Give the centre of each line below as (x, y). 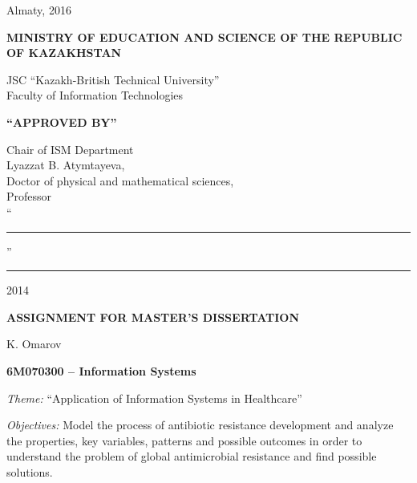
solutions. (30, 471)
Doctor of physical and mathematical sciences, (120, 180)
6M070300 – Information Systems (101, 370)
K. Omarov (34, 344)
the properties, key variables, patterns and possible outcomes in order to (184, 440)
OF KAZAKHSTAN (64, 53)
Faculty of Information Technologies (95, 95)
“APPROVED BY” (62, 122)
